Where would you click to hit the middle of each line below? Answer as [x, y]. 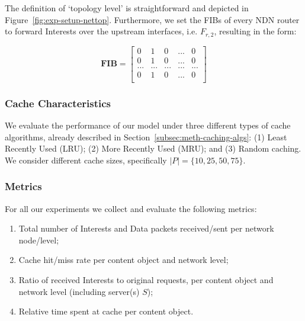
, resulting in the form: [255, 31]
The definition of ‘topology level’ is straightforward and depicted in [127, 8]
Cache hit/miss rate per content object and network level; [123, 260]
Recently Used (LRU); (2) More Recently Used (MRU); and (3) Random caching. [153, 148]
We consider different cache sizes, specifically [86, 160]
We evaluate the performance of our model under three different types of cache [148, 125]
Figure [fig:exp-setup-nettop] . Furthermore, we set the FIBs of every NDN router [152, 19]
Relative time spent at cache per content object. [106, 311]
